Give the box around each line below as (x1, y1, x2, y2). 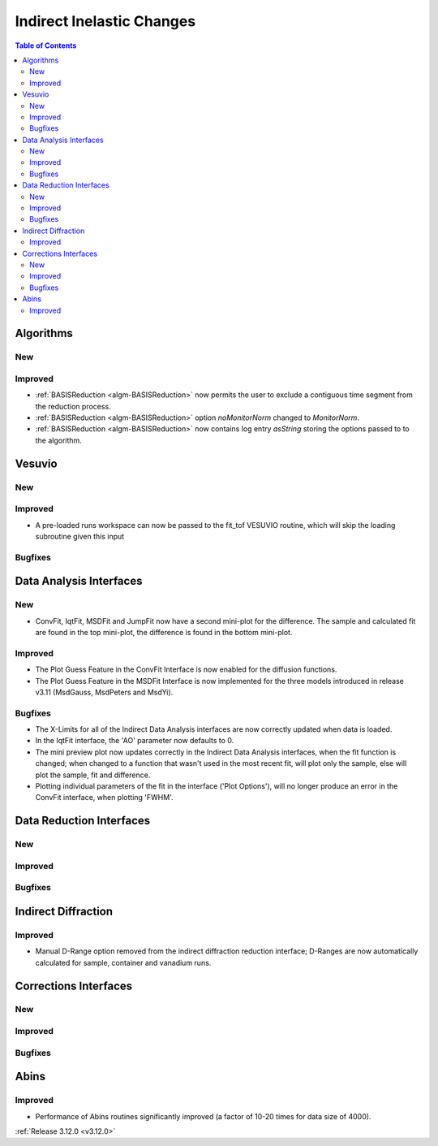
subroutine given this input (35, 531, 125, 541)
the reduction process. (35, 401, 111, 411)
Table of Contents (15, 41, 77, 50)
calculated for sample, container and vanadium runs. (35, 958, 212, 967)
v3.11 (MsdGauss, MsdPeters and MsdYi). (35, 687, 174, 697)
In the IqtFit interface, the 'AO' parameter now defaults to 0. (35, 736, 234, 746)
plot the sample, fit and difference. (35, 770, 151, 780)
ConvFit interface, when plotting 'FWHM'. (35, 793, 174, 802)
